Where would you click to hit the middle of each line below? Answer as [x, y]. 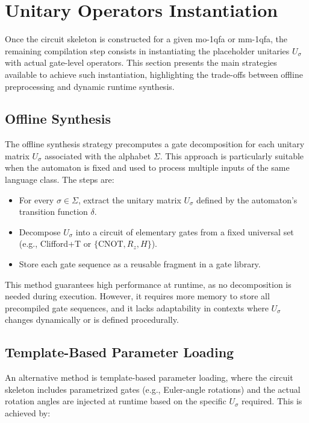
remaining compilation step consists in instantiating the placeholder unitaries [147, 50]
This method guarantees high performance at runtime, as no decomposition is [148, 284]
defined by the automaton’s [247, 199]
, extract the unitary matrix [130, 199]
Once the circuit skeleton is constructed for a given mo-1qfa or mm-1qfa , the [146, 39]
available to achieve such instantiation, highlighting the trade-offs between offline [154, 74]
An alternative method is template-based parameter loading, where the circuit [149, 377]
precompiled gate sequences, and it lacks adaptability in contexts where [137, 307]
